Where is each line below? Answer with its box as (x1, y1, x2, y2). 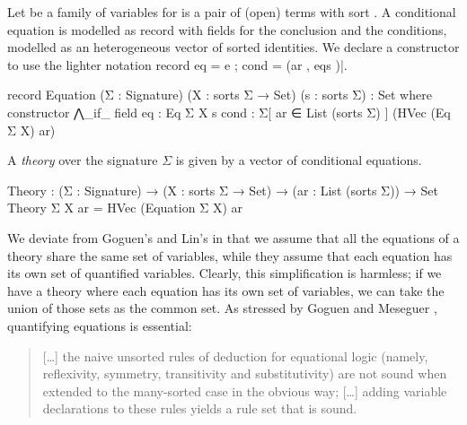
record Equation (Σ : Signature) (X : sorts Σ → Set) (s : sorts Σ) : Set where (7, 85, 432, 104)
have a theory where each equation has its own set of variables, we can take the (7, 281, 445, 299)
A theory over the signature (7, 151, 158, 169)
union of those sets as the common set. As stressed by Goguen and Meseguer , (7, 299, 437, 317)
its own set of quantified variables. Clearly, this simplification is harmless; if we (7, 264, 442, 282)
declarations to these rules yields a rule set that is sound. (42, 399, 357, 418)
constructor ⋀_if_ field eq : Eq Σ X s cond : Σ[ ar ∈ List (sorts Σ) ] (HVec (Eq (7, 102, 451, 121)
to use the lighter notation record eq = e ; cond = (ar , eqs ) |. (7, 55, 348, 74)
